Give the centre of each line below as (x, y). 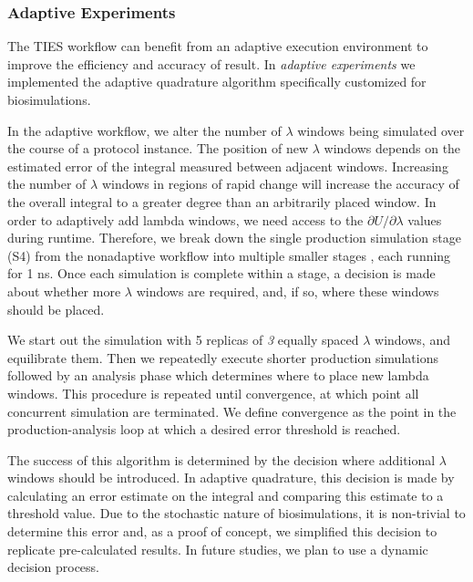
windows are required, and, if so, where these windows (288, 291)
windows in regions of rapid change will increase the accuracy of (280, 184)
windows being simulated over (381, 130)
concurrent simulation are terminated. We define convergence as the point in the (232, 411)
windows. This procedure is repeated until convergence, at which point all (213, 393)
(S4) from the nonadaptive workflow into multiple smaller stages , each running (229, 255)
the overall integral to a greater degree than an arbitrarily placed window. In (222, 201)
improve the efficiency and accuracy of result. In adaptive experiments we (211, 63)
